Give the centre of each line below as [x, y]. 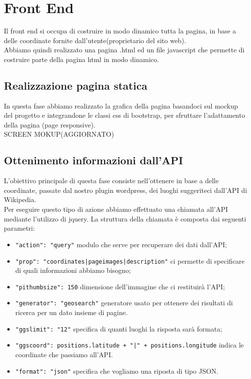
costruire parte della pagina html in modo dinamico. [81, 59]
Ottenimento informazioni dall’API [94, 160]
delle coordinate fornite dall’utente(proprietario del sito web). [95, 40]
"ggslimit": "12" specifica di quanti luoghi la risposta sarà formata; [119, 328]
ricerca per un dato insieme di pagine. [71, 312]
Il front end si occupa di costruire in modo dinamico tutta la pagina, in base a [120, 31]
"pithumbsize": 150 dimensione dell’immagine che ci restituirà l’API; [120, 286]
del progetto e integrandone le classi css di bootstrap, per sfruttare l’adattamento [125, 115]
